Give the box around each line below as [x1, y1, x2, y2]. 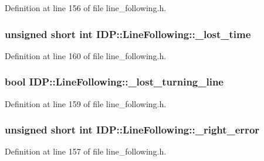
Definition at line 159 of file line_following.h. [5, 97, 167, 109]
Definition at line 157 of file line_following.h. [5, 145, 167, 157]
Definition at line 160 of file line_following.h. [5, 49, 167, 61]
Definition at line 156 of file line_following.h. [5, 2, 167, 13]
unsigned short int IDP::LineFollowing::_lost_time [5, 26, 251, 41]
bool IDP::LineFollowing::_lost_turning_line [5, 74, 224, 89]
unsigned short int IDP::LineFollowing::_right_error [5, 122, 260, 137]
